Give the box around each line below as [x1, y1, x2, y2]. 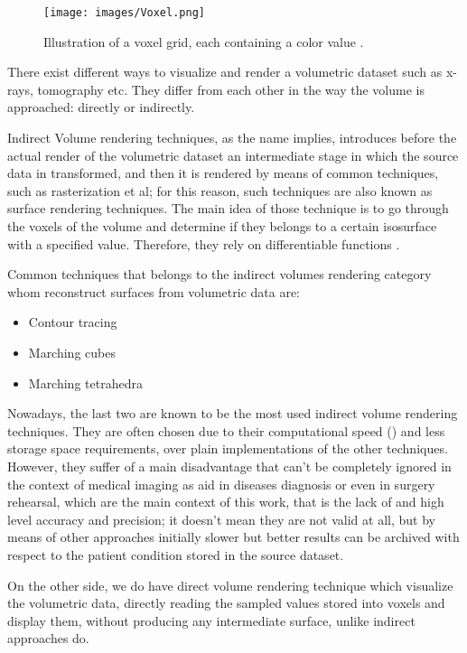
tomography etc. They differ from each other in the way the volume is [37, 79, 425, 98]
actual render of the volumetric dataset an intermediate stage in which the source [7, 145, 459, 164]
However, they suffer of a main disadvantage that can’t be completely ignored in [7, 456, 452, 475]
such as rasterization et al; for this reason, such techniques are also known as [7, 181, 433, 200]
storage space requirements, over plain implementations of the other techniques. [7, 439, 448, 458]
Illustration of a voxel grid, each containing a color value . [43, 32, 364, 51]
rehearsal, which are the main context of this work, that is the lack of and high [7, 492, 444, 511]
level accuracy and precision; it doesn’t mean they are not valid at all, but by [7, 509, 435, 528]
